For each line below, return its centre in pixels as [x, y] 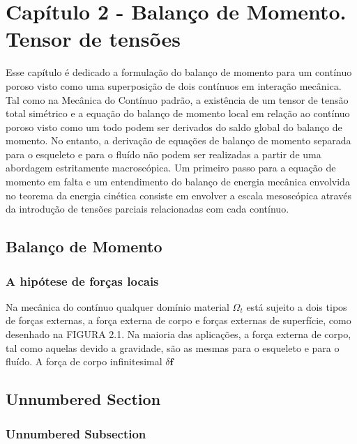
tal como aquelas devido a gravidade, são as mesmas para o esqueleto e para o [173, 347]
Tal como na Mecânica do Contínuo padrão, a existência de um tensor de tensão [177, 99]
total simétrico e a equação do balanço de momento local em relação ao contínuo [178, 113]
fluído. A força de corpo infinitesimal [84, 361]
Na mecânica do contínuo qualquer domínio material [117, 306]
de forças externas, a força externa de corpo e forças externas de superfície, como [178, 320]
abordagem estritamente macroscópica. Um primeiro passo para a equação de [171, 168]
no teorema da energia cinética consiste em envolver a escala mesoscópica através [178, 195]
